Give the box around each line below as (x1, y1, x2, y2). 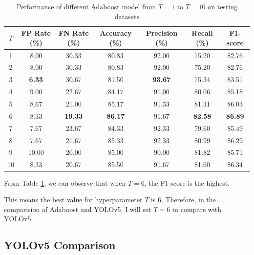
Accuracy (100, 28, 132, 38)
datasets (115, 11, 139, 21)
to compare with (172, 204, 222, 214)
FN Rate (58, 28, 89, 38)
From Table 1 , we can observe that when (4, 178, 126, 188)
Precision (146, 28, 178, 38)
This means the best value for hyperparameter (4, 194, 143, 204)
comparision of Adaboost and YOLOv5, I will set (4, 204, 151, 214)
